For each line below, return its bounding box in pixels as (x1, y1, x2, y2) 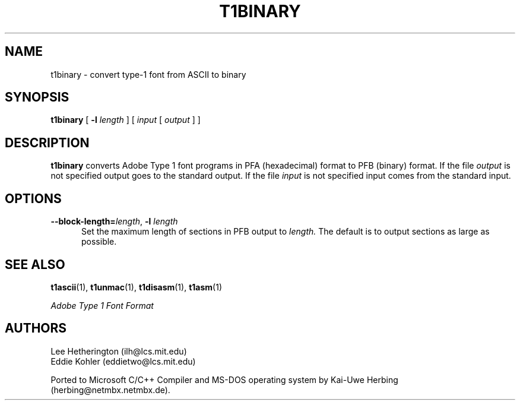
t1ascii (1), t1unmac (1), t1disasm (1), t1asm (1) (50, 281, 222, 292)
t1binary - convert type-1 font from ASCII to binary (50, 69, 246, 80)
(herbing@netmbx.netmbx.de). (50, 384, 170, 395)
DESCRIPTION (5, 135, 90, 150)
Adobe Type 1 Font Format (50, 300, 154, 311)
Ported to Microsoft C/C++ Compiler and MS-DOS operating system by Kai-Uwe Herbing (50, 374, 398, 385)
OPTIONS (5, 191, 62, 206)
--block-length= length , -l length (50, 216, 178, 227)
